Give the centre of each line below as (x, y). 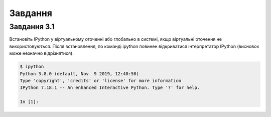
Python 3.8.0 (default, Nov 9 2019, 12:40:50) (79, 74)
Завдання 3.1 (32, 27)
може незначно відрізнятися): (41, 53)
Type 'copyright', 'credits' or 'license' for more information (101, 81)
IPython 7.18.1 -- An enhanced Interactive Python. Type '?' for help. (110, 88)
